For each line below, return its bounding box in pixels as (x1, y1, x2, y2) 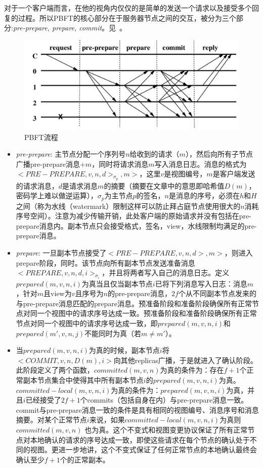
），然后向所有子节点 (185, 149, 253, 159)
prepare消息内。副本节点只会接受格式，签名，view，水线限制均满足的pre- (16, 220, 257, 231)
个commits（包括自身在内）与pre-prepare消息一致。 (80, 394, 248, 405)
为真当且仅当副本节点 (81, 278, 153, 289)
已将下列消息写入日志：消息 (155, 278, 247, 289)
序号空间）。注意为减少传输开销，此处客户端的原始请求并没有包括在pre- (16, 210, 251, 221)
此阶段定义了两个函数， (16, 365, 94, 375)
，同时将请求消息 (92, 158, 149, 169)
